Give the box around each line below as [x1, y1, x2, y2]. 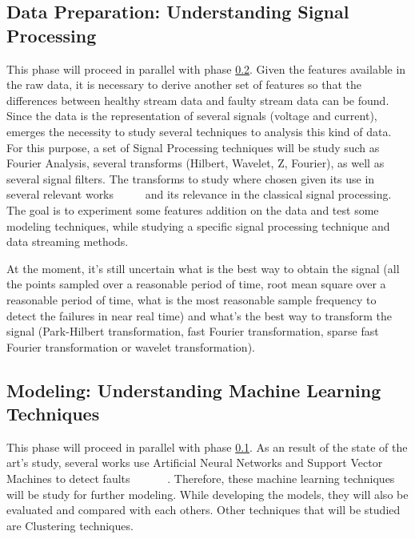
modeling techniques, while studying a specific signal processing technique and [6, 217, 390, 234]
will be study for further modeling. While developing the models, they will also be [6, 485, 409, 502]
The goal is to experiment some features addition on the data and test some [6, 201, 379, 218]
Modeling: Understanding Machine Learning [6, 377, 381, 402]
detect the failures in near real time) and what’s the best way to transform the [6, 307, 392, 324]
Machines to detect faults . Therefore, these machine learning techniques [6, 470, 395, 487]
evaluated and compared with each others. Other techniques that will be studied [6, 501, 401, 518]
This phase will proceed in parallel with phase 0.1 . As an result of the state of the [6, 438, 408, 455]
